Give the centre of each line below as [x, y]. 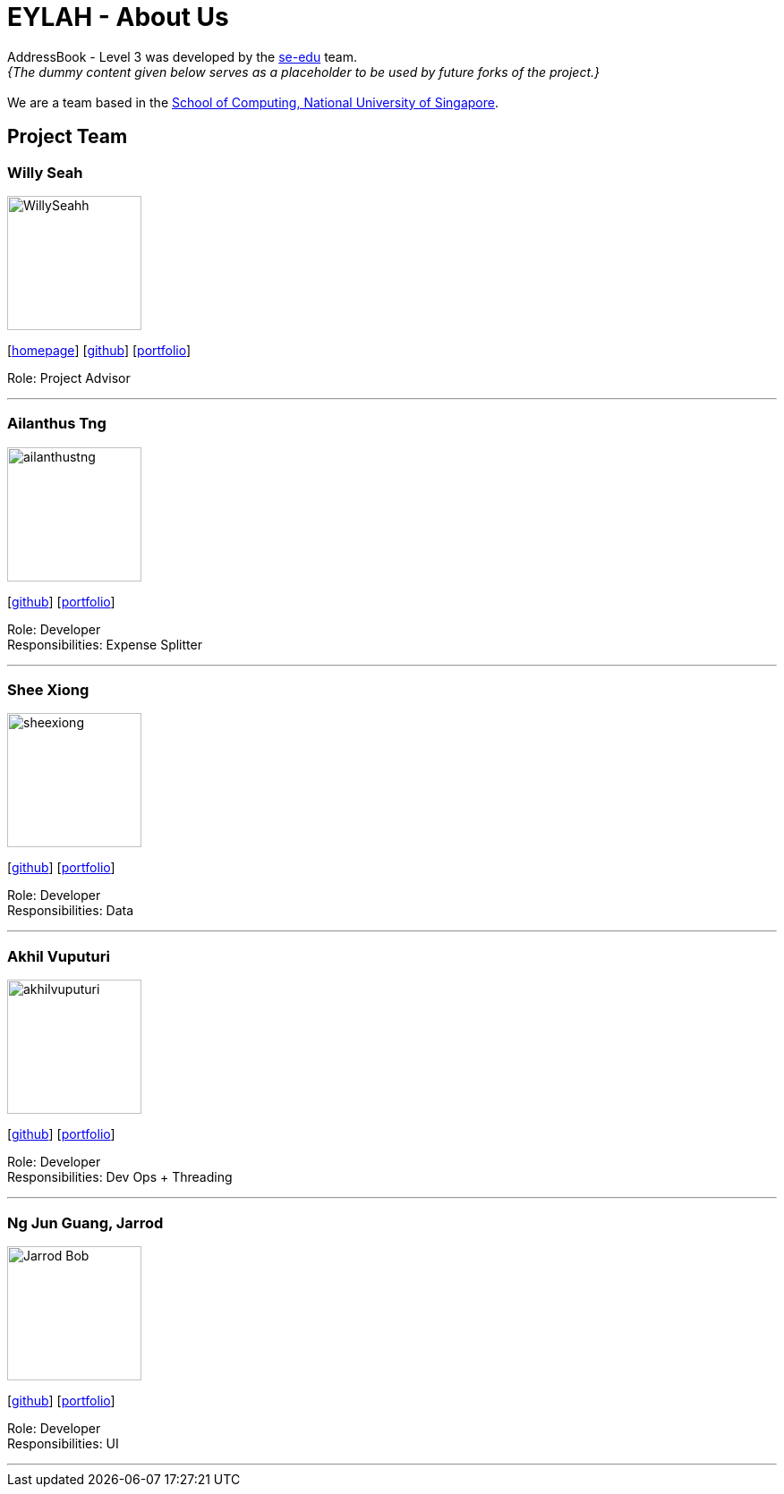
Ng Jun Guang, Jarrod [85, 1222]
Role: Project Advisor [69, 378]
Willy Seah [45, 172]
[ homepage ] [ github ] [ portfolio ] [99, 350]
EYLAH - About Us [118, 17]
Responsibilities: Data [71, 911]
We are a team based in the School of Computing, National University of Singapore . [253, 102]
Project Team [68, 137]
